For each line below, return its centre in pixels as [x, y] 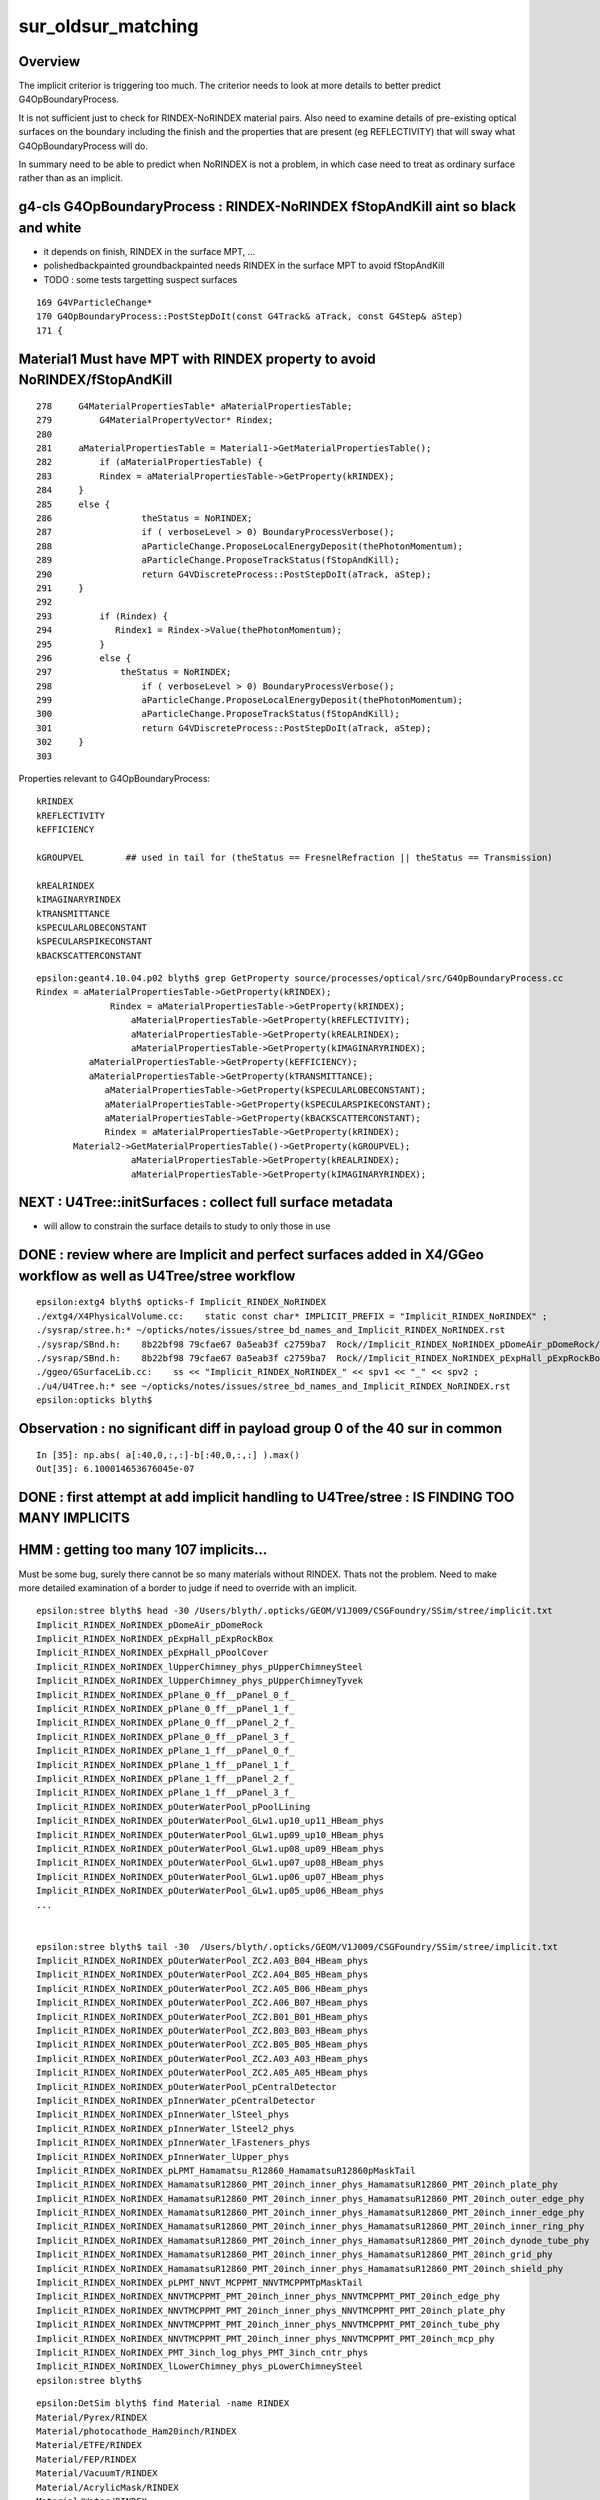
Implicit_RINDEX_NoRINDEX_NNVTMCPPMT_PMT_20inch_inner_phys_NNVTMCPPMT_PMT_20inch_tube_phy [268, 2324]
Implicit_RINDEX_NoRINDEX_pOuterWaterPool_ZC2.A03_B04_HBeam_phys [202, 1961]
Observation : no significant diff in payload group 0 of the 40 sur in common [260, 1428]
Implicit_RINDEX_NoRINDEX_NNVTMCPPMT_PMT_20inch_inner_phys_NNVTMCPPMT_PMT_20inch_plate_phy [271, 2310]
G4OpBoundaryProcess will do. [83, 146]
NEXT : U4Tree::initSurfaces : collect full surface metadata [206, 1202]
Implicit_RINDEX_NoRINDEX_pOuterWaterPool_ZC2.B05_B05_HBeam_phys [202, 2044]
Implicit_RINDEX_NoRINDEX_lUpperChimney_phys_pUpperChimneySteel [200, 1666]
